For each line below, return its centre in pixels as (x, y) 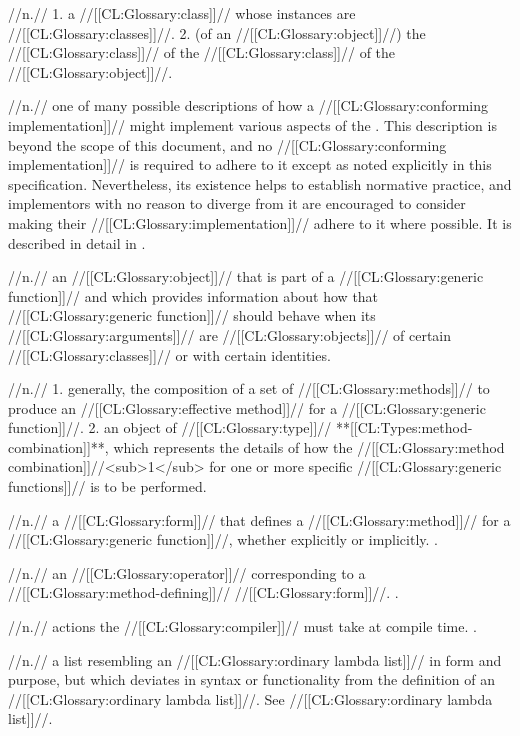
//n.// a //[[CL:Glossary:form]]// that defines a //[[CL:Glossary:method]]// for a (259, 519)
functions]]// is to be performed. (107, 486)
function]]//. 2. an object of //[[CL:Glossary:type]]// (170, 427)
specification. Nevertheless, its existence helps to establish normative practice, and (260, 183)
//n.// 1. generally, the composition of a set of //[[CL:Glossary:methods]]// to (249, 388)
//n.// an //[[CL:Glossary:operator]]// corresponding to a (187, 572)
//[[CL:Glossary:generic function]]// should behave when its (192, 315)
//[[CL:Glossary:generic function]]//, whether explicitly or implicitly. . (223, 539)
